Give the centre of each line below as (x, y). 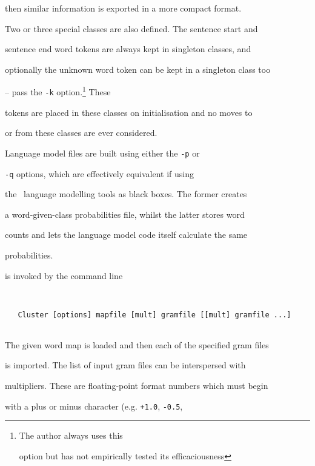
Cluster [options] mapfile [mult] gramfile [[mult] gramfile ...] (154, 315)
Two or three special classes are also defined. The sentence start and (131, 28)
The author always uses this (71, 435)
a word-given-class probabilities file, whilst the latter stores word (125, 214)
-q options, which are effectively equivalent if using (100, 173)
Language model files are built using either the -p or (102, 153)
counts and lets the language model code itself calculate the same (126, 235)
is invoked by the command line (64, 275)
